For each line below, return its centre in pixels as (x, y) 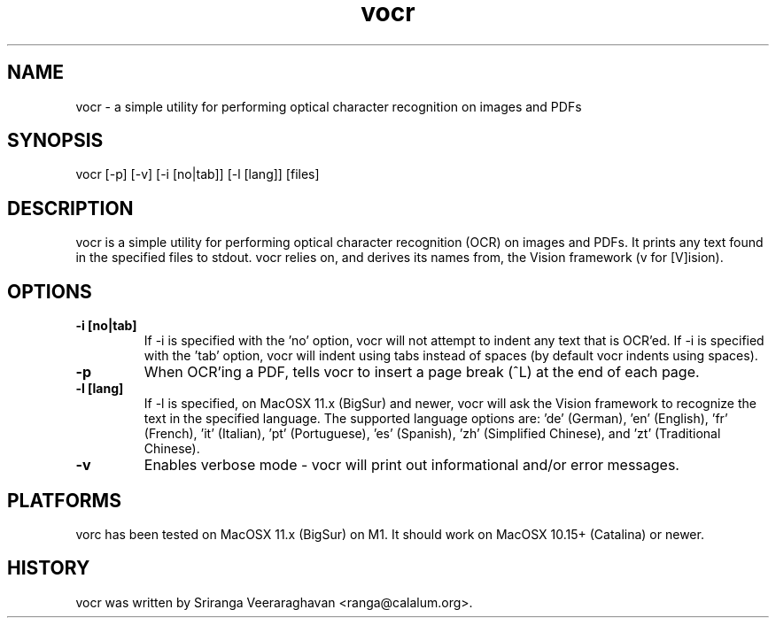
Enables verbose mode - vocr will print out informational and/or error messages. (411, 465)
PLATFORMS (64, 500)
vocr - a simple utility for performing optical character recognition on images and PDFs (329, 106)
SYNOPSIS (55, 141)
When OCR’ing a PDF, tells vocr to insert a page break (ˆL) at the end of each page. (422, 372)
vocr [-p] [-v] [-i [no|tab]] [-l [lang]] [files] (198, 174)
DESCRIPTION (70, 208)
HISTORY (49, 568)
